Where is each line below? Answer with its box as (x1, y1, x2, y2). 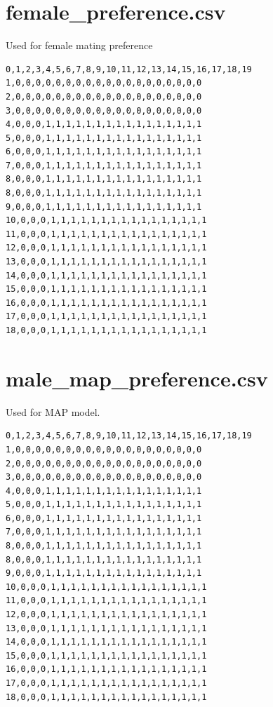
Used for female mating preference (6, 38, 153, 53)
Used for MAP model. (6, 404, 100, 419)
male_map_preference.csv (6, 363, 268, 392)
